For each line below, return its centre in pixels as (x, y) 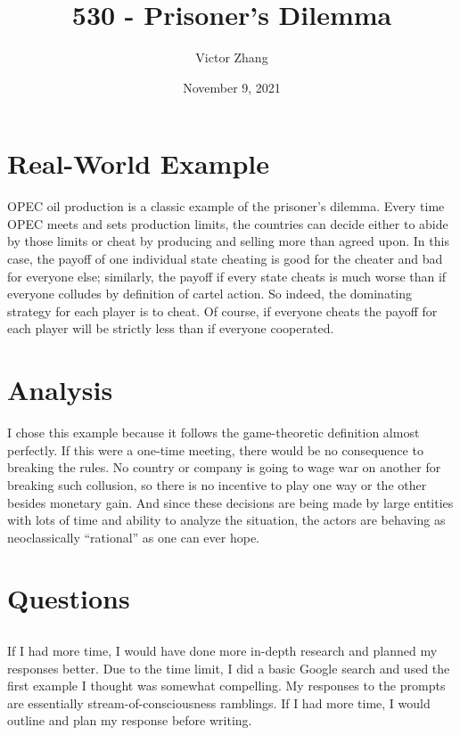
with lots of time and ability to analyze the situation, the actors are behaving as (226, 520)
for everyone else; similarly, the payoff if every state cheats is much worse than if (227, 276)
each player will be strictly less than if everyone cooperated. (171, 328)
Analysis (60, 390)
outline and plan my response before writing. (130, 720)
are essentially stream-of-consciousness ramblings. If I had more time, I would (219, 702)
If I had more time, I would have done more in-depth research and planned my (222, 651)
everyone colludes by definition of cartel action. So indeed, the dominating (210, 294)
